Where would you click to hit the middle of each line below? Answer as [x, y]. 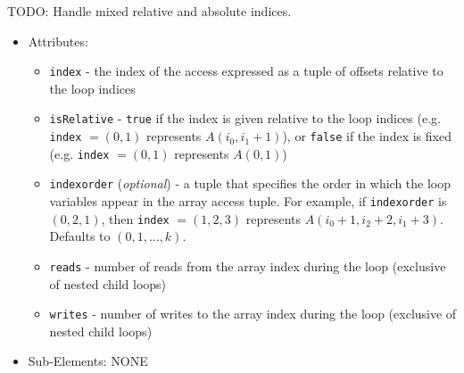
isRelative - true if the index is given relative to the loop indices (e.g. [245, 118]
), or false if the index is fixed [367, 136]
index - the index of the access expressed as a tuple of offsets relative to [246, 71]
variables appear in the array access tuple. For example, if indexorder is [248, 201]
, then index [135, 218]
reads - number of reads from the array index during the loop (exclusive [248, 265]
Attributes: [58, 41]
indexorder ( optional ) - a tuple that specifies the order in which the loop [250, 183]
